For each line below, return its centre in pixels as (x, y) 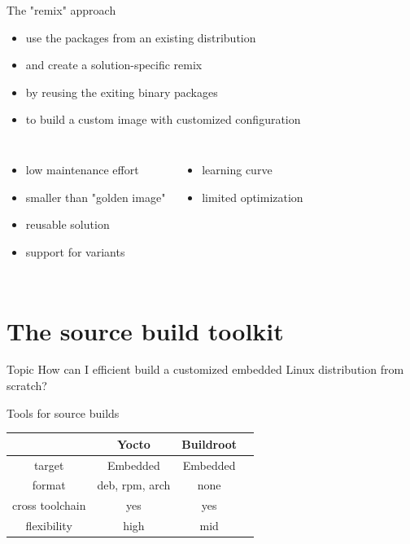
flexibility (49, 526)
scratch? (27, 386)
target (49, 465)
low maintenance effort (82, 169)
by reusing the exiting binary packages (122, 92)
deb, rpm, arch (134, 485)
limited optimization (253, 197)
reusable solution (68, 224)
